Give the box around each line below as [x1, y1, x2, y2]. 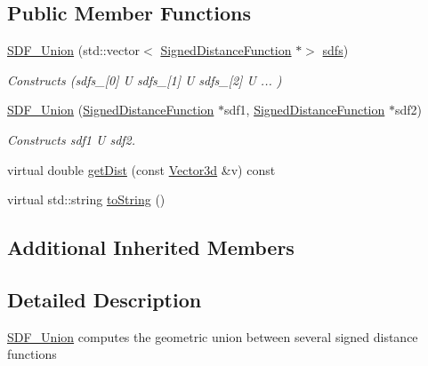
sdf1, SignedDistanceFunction [224, 100, 385, 119]
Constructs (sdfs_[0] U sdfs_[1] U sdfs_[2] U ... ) [7, 70, 282, 89]
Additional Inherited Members [7, 234, 295, 261]
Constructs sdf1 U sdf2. [7, 130, 136, 148]
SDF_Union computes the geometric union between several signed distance [7, 327, 418, 346]
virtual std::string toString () [7, 190, 166, 209]
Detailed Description [7, 285, 202, 313]
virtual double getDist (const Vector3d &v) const [7, 160, 276, 179]
